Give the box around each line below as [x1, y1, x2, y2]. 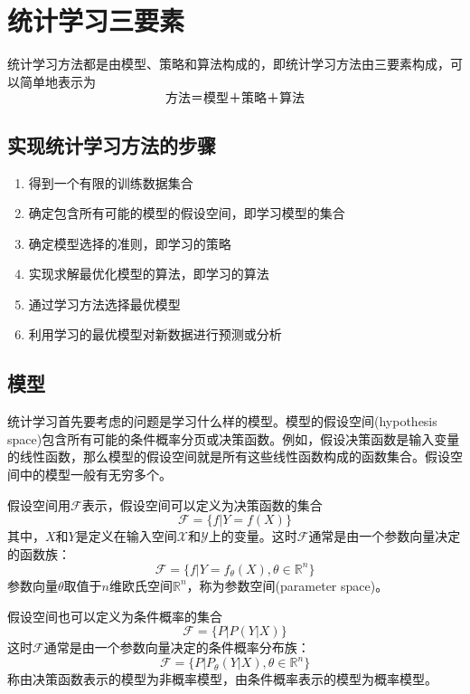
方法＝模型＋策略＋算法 [165, 92, 305, 106]
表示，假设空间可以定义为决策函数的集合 [81, 495, 323, 514]
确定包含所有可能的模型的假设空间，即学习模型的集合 [28, 204, 345, 223]
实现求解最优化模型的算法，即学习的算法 [28, 264, 269, 283]
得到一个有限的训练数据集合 [28, 173, 193, 192]
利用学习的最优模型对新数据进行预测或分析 [28, 325, 282, 344]
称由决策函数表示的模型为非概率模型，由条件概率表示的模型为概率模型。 [7, 670, 437, 689]
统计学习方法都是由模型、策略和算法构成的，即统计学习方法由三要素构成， [7, 54, 450, 73]
